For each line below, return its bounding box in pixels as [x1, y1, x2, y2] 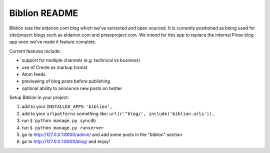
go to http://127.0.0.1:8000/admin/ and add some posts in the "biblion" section [21, 131, 182, 137]
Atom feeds [21, 71, 46, 77]
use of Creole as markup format [21, 64, 87, 70]
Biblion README [9, 7, 78, 18]
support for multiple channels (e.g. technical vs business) [21, 57, 140, 63]
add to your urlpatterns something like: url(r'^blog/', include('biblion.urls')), [21, 110, 215, 116]
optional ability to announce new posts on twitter [21, 85, 122, 91]
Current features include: [9, 48, 61, 54]
